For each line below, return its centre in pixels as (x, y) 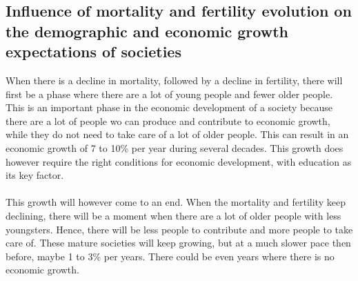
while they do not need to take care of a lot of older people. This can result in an (177, 134)
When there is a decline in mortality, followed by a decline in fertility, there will (174, 80)
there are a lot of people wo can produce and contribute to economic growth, (168, 120)
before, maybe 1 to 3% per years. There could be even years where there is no (170, 256)
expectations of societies (93, 51)
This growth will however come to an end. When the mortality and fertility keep (176, 202)
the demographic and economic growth (147, 31)
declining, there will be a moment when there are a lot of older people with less (173, 215)
